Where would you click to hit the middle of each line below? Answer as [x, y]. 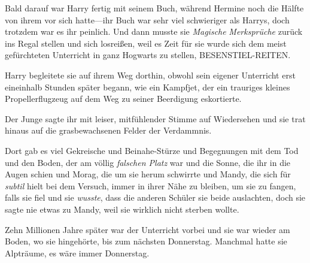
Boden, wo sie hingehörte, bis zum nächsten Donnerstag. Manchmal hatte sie [146, 241]
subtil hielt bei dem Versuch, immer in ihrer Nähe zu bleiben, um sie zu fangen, [151, 185]
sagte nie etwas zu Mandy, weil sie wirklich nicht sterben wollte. [122, 209]
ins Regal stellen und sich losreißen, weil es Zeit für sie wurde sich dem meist [146, 43]
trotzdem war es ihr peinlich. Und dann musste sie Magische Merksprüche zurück [154, 31]
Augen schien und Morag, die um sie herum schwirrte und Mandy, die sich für [148, 174]
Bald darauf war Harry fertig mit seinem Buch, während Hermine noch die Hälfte [154, 8]
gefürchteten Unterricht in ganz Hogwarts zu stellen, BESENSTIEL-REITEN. [148, 55]
